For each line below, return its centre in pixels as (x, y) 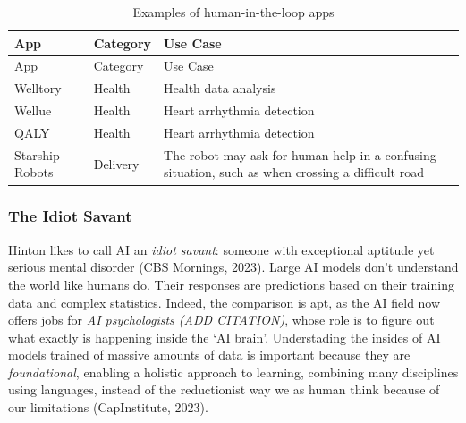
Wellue (33, 110)
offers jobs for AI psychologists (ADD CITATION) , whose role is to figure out (221, 320)
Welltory (38, 88)
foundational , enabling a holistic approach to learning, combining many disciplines (233, 372)
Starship (37, 154)
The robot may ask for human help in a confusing (300, 154)
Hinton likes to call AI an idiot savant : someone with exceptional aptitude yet (221, 249)
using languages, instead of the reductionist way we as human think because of (224, 389)
